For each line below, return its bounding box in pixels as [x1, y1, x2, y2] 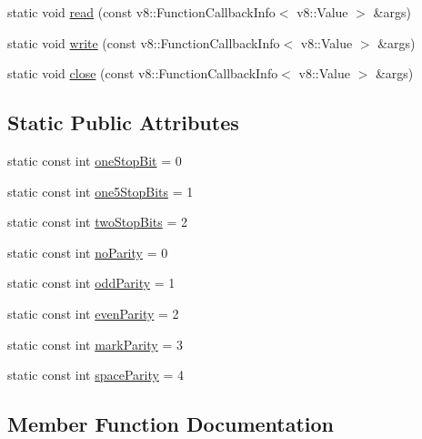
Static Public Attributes [7, 108, 239, 137]
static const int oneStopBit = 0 [7, 150, 182, 169]
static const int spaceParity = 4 [7, 365, 185, 384]
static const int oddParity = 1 [7, 273, 176, 292]
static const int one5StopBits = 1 [7, 181, 194, 200]
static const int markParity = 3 [7, 334, 183, 353]
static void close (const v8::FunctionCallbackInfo [7, 64, 278, 83]
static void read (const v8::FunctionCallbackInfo [7, 3, 276, 21]
